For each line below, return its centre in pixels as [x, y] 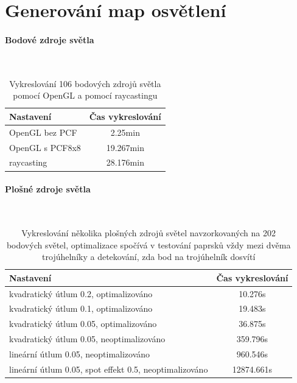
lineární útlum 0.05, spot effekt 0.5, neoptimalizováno [109, 369]
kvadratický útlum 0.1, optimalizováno [81, 308]
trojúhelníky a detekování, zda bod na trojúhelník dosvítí [149, 257]
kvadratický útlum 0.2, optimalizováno [81, 293]
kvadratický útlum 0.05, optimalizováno [83, 324]
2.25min [125, 132]
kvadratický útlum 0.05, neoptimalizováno [87, 339]
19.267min [125, 147]
